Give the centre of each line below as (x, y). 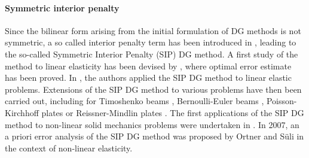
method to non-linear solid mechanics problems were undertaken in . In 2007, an (152, 124)
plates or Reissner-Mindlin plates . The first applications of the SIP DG (173, 112)
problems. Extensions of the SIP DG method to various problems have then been (153, 89)
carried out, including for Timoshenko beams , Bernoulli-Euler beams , (134, 101)
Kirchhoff (22, 112)
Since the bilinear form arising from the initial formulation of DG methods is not (153, 30)
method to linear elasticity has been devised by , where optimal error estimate (148, 66)
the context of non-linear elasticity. (69, 148)
